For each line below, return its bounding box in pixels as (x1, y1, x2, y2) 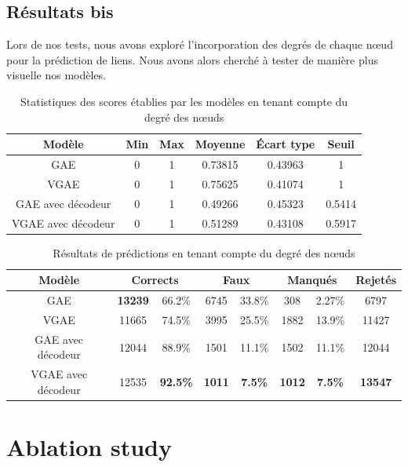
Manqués (287, 272, 337, 288)
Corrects (131, 272, 179, 288)
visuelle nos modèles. (6, 67, 106, 83)
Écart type (256, 136, 315, 152)
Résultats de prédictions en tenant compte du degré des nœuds (53, 244, 355, 261)
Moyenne (195, 136, 246, 152)
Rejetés (355, 272, 396, 288)
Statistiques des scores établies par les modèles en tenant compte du (20, 93, 348, 109)
